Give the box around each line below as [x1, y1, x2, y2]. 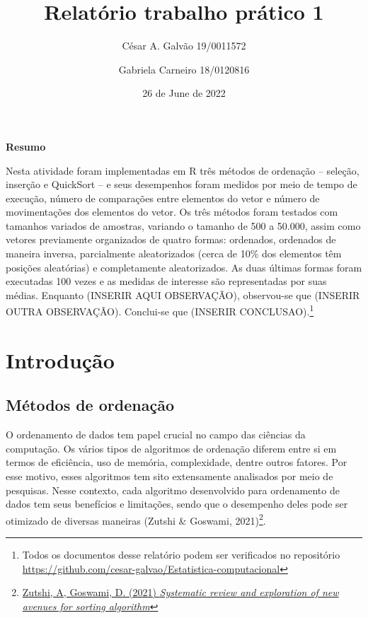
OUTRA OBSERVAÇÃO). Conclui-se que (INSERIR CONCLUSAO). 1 [6, 302, 314, 319]
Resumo [6, 139, 46, 153]
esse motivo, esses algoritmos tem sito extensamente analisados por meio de [6, 469, 333, 484]
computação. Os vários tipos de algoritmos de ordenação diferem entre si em [6, 441, 337, 455]
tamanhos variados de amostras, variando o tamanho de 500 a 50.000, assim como [6, 218, 361, 233]
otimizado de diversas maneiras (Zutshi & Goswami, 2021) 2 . [6, 511, 266, 527]
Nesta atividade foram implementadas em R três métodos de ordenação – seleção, [6, 163, 360, 177]
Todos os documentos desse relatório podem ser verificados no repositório [22, 547, 340, 562]
